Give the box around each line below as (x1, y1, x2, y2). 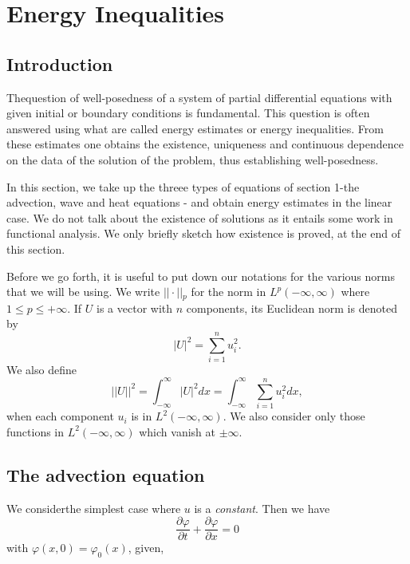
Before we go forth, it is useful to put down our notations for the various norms (6, 267, 395, 284)
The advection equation (6, 462, 205, 487)
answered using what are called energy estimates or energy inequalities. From (6, 120, 384, 136)
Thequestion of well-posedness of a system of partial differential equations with (6, 89, 392, 105)
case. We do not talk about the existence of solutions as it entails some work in (6, 209, 393, 226)
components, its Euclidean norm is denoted (186, 299, 397, 316)
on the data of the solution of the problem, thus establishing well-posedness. (6, 151, 379, 168)
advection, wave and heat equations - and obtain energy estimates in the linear (6, 194, 392, 211)
